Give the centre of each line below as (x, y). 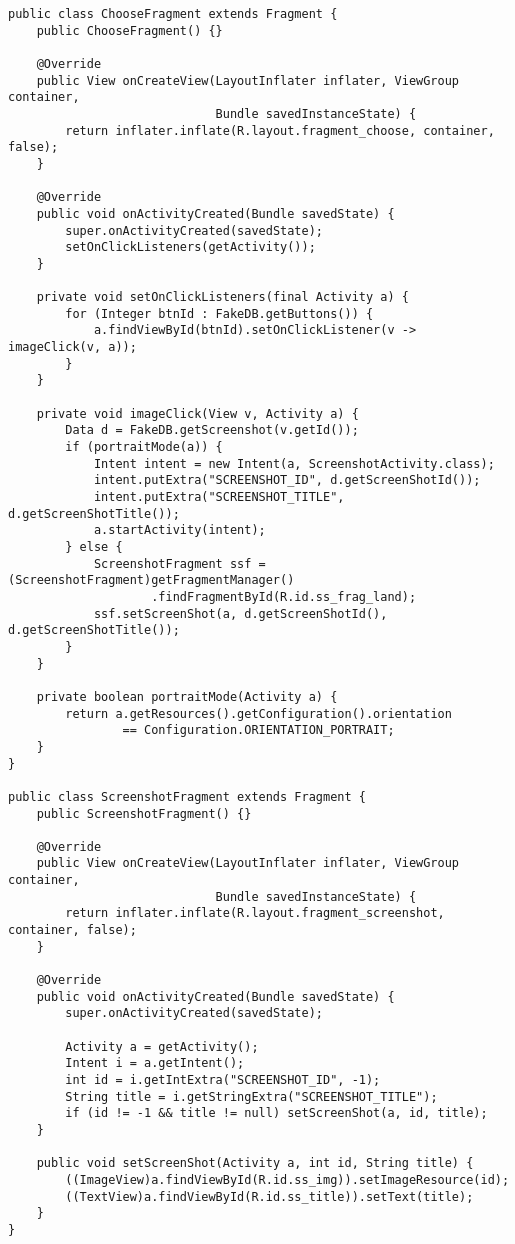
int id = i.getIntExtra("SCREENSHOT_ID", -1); (223, 1080)
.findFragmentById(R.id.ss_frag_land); (284, 596)
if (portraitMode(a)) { (144, 447)
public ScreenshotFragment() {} (144, 813)
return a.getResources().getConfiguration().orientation (258, 713)
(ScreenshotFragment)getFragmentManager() (151, 580)
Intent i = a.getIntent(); (155, 1063)
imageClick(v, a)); (72, 347)
